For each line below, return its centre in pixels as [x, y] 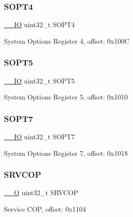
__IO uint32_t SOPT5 [40, 80]
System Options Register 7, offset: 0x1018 [66, 153]
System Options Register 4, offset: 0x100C [67, 41]
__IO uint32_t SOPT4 [40, 25]
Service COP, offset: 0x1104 [45, 209]
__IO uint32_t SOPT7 [40, 137]
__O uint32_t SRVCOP [41, 192]
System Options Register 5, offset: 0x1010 [66, 97]
